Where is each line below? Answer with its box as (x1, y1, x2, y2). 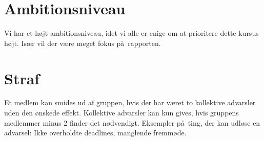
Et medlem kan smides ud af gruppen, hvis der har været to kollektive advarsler (4, 97, 256, 108)
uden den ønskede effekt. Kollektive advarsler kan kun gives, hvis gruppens (4, 107, 239, 118)
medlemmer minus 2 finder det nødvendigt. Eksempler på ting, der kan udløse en (4, 117, 260, 128)
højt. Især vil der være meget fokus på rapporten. (4, 37, 161, 48)
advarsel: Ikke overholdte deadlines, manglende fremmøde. (4, 127, 187, 138)
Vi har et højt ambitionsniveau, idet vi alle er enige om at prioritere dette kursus (4, 28, 259, 38)
